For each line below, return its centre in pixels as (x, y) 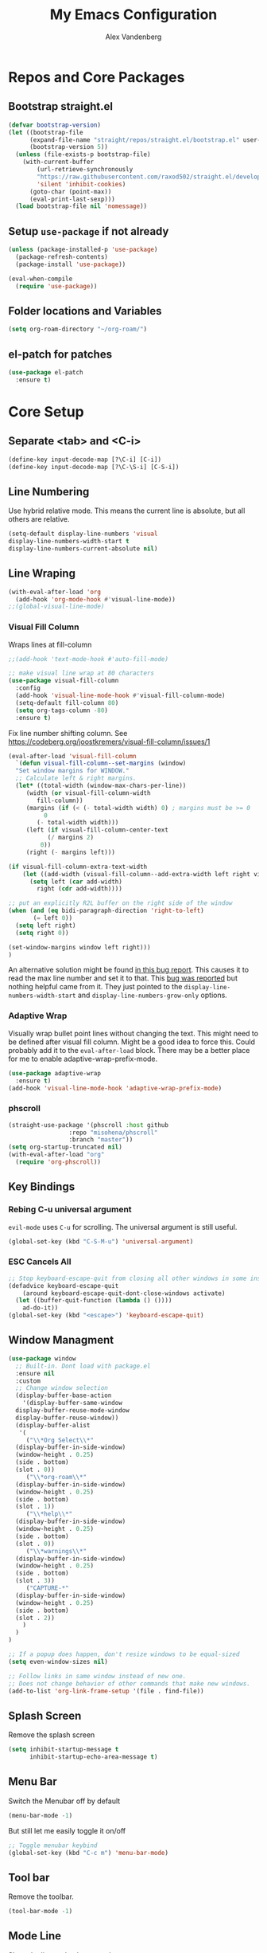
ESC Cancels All (40, 1262)
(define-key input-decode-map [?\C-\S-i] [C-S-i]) (94, 467)
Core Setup (46, 411)
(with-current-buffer (58, 162)
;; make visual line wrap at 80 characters (81, 673)
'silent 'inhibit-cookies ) (81, 184)
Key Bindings (42, 1187)
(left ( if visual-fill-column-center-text (97, 830)
